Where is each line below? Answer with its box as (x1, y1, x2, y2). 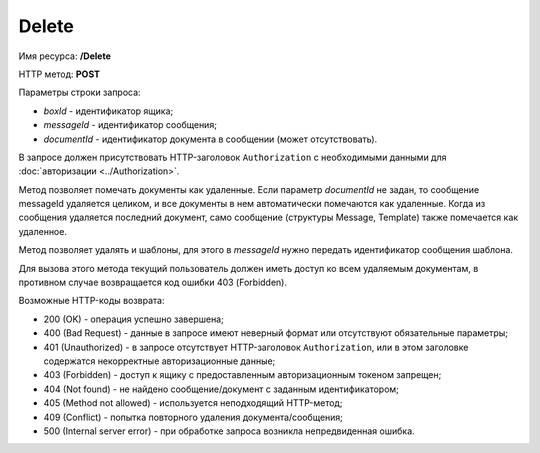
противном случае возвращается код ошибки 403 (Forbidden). (18, 276, 287, 289)
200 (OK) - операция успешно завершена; (43, 313, 224, 325)
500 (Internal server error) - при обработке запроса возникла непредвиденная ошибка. (43, 425, 415, 437)
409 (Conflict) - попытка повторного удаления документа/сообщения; (43, 411, 344, 423)
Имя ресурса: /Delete (18, 50, 112, 62)
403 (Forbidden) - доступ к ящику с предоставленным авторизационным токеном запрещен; (43, 369, 442, 381)
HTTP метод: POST (18, 68, 100, 80)
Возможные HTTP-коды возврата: (18, 295, 165, 307)
